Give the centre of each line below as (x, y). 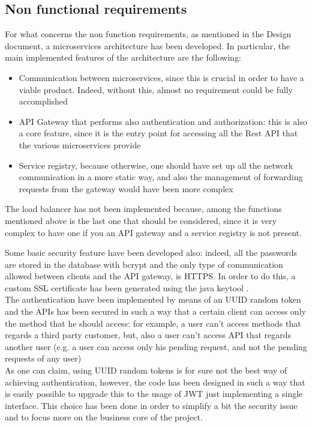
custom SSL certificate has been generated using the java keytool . (127, 287)
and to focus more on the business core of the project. (104, 417)
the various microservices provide (80, 144)
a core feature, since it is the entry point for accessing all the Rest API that (158, 133)
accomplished (43, 101)
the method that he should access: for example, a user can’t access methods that (153, 323)
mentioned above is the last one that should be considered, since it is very (141, 220)
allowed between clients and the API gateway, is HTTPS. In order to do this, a (150, 276)
